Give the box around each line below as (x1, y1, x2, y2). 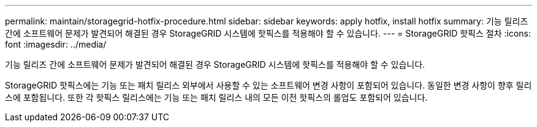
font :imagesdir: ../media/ (5, 39, 107, 49)
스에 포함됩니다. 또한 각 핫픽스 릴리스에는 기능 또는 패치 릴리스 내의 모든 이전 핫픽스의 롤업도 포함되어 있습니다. (5, 92, 428, 103)
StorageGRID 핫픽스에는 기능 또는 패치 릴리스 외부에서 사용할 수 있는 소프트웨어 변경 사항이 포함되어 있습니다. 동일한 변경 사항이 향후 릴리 (5, 80, 532, 90)
